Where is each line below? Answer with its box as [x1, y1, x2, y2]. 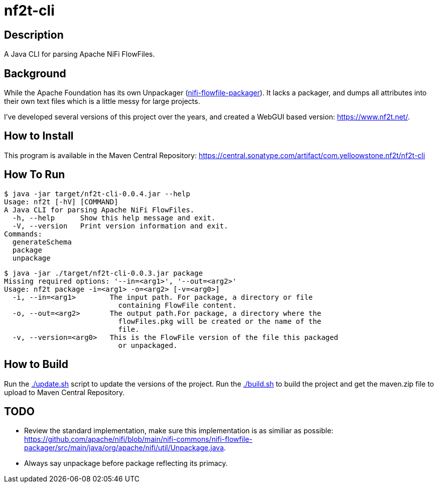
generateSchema [12, 237, 72, 246]
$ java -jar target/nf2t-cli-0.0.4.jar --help [4, 189, 190, 198]
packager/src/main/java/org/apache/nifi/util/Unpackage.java [24, 443, 224, 452]
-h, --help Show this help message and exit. [12, 213, 216, 222]
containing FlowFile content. [118, 301, 237, 309]
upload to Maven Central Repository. [4, 388, 125, 397]
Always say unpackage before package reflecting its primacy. [24, 459, 228, 468]
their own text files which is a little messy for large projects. [4, 97, 200, 106]
